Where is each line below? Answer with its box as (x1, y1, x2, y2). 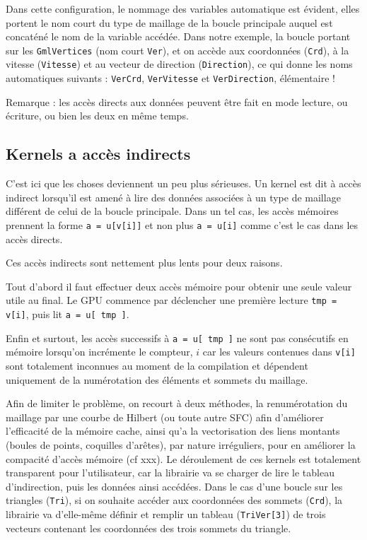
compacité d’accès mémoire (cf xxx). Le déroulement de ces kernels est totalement (6, 451, 361, 466)
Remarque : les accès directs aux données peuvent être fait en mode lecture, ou (6, 94, 348, 109)
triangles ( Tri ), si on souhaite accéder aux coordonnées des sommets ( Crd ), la (6, 493, 343, 507)
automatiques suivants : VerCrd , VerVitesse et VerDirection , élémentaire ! (6, 71, 335, 86)
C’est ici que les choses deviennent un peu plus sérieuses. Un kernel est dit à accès (6, 176, 361, 191)
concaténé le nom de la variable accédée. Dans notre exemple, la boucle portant (6, 29, 351, 44)
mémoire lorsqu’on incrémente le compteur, (6, 344, 193, 359)
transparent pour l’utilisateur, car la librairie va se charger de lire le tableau (6, 465, 334, 480)
